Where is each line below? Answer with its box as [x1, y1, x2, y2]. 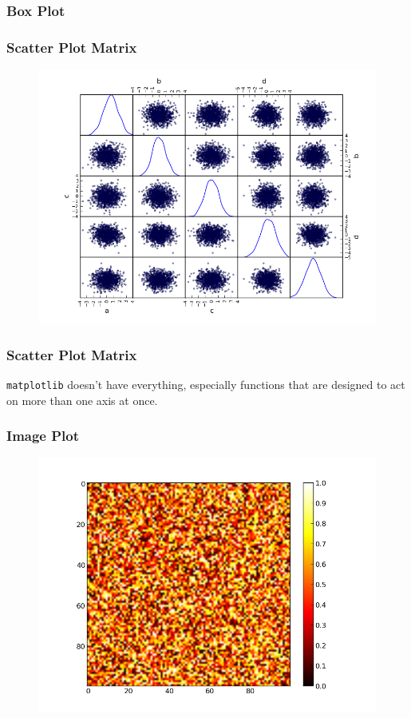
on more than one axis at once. [6, 391, 158, 408]
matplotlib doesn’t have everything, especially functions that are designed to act [6, 375, 405, 392]
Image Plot [6, 426, 80, 446]
